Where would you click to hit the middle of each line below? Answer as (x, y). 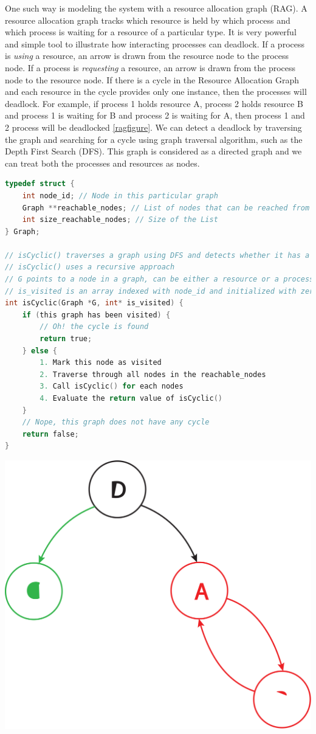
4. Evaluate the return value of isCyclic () (131, 398)
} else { (39, 351)
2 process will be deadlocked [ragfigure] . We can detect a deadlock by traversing (153, 127)
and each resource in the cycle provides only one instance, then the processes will (156, 92)
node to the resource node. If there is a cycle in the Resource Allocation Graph (152, 79)
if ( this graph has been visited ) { (96, 315)
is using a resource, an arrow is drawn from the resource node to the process (147, 56)
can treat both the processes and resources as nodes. (102, 163)
